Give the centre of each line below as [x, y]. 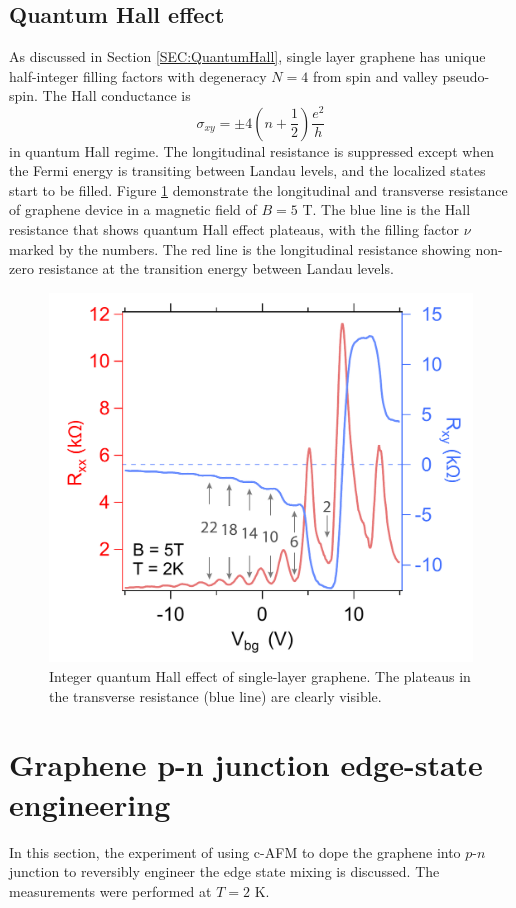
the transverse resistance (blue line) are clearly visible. [215, 695]
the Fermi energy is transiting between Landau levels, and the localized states [247, 170]
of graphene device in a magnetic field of [133, 209]
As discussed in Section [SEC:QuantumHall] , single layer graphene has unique [247, 56]
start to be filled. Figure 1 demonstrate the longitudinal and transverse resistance [258, 189]
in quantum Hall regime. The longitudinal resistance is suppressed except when [252, 150]
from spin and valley [375, 75]
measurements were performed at [110, 890]
